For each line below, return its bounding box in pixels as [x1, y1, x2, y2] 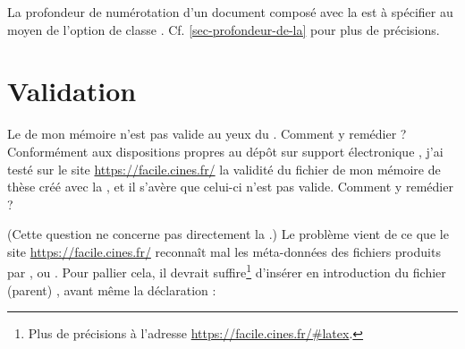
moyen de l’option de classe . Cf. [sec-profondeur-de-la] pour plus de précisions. [7, 20, 440, 38]
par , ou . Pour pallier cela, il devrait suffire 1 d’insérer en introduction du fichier [7, 260, 446, 282]
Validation [7, 72, 137, 109]
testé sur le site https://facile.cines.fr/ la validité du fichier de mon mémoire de [7, 159, 441, 178]
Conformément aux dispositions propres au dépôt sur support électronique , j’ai [7, 141, 444, 160]
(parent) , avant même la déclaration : [7, 280, 216, 299]
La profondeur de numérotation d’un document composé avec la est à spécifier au [7, 3, 453, 21]
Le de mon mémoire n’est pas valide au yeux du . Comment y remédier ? [7, 124, 407, 143]
